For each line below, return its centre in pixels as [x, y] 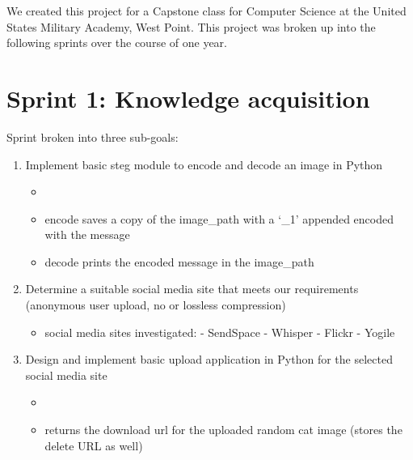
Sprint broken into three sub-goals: [93, 136]
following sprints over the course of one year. [117, 43]
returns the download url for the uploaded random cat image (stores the [223, 430]
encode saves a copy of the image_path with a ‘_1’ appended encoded [219, 218]
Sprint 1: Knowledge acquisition [188, 98]
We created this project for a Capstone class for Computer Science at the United [206, 11]
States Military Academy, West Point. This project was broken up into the [191, 26]
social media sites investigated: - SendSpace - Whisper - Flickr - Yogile [220, 332]
